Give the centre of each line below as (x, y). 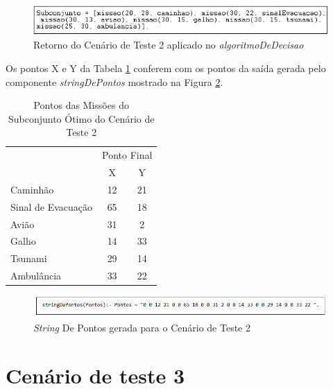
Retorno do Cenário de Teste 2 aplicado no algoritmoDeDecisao (169, 45)
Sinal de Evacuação (52, 206)
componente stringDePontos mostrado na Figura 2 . (114, 81)
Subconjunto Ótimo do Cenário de (81, 118)
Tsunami (29, 258)
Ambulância (36, 276)
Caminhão (32, 189)
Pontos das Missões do (81, 105)
